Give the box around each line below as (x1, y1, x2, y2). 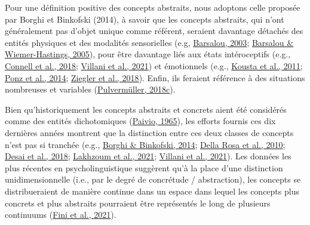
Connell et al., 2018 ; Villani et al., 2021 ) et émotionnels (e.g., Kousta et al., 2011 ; (5, 59, 303, 72)
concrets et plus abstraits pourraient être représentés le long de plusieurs (5, 196, 271, 209)
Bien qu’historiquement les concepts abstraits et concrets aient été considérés (5, 103, 287, 115)
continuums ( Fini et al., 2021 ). (5, 208, 116, 221)
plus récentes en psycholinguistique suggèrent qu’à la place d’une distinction (5, 161, 283, 174)
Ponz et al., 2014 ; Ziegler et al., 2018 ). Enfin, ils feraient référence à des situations (5, 71, 305, 84)
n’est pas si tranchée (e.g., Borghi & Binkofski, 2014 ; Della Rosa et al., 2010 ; (5, 138, 286, 150)
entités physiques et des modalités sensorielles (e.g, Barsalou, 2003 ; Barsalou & (5, 36, 294, 48)
